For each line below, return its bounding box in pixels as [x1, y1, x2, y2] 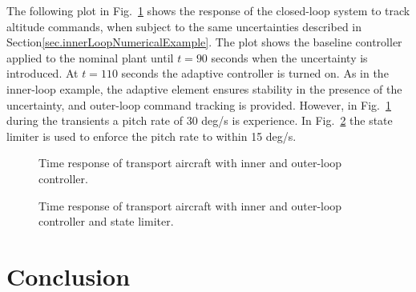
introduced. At [6, 65, 79, 82]
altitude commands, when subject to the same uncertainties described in [6, 18, 362, 34]
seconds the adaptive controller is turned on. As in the [121, 65, 389, 82]
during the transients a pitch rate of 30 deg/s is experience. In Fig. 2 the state [6, 112, 393, 129]
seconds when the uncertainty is [211, 49, 368, 66]
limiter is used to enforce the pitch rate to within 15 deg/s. [6, 127, 297, 144]
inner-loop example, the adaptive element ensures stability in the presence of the [6, 80, 402, 97]
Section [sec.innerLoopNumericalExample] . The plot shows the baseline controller [6, 34, 402, 50]
